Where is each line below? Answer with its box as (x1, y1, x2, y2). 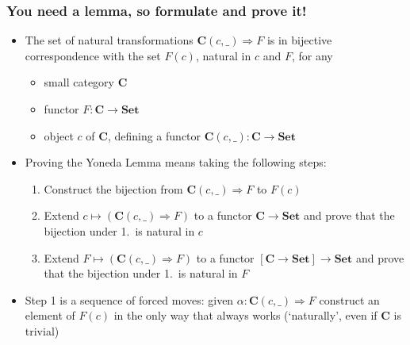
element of (25, 307, 75, 324)
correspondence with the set (25, 47, 161, 63)
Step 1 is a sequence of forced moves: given (25, 291, 234, 308)
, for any (291, 47, 333, 63)
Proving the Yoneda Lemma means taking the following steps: (25, 154, 327, 171)
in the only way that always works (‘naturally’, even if (113, 307, 377, 324)
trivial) (25, 322, 59, 339)
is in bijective (266, 32, 332, 48)
